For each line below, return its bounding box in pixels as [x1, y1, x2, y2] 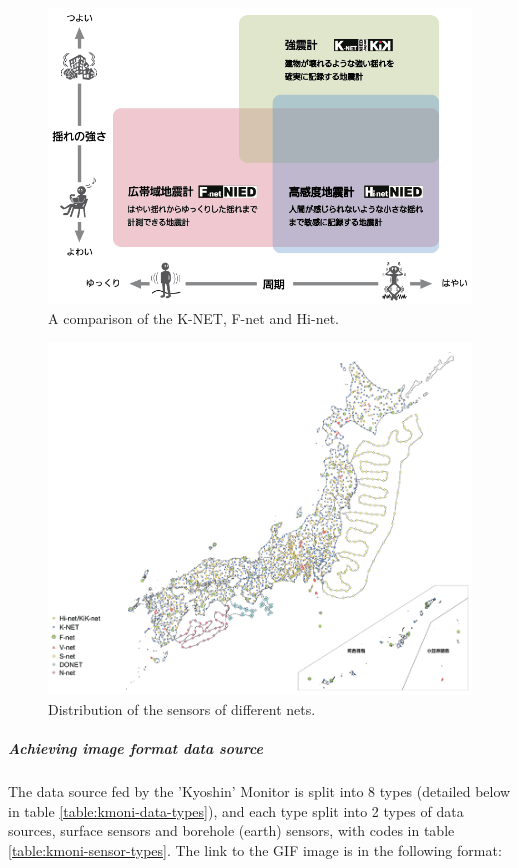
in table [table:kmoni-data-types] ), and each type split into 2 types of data [8, 800, 464, 821]
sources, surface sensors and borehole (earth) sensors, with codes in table [8, 820, 455, 841]
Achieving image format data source [8, 737, 264, 758]
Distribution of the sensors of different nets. [48, 698, 316, 719]
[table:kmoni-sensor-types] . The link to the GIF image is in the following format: [8, 839, 502, 860]
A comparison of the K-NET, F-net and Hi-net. [48, 307, 340, 328]
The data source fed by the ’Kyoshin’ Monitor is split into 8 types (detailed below [8, 780, 511, 801]
